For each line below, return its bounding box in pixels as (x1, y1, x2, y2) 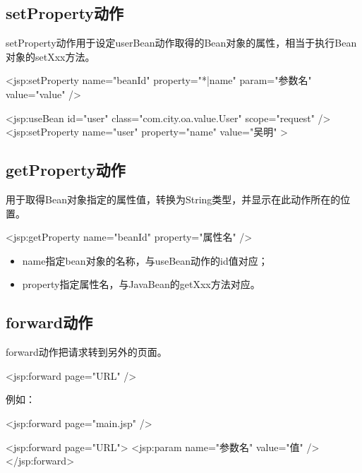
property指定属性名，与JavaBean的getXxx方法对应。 (22, 277, 260, 292)
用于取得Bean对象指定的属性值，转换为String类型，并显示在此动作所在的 (6, 191, 341, 206)
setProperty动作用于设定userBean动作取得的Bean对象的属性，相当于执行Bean (6, 35, 357, 50)
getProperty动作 (6, 159, 126, 181)
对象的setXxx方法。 (6, 49, 95, 64)
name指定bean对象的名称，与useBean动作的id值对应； (22, 253, 268, 268)
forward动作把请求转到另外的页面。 (6, 345, 167, 359)
